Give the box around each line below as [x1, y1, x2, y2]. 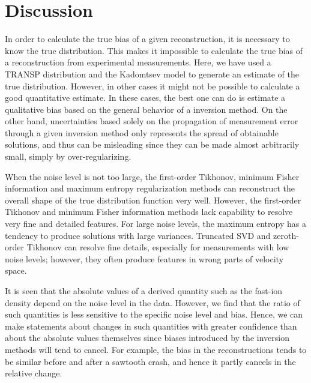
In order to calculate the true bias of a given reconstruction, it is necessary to [5, 32, 290, 45]
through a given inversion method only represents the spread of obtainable [5, 126, 279, 139]
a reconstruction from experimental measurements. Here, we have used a [5, 56, 271, 68]
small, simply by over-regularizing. [5, 150, 131, 163]
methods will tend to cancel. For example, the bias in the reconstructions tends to [5, 343, 307, 355]
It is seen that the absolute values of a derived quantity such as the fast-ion [5, 285, 283, 297]
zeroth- [273, 229, 299, 241]
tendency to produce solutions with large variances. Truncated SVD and [5, 229, 271, 241]
